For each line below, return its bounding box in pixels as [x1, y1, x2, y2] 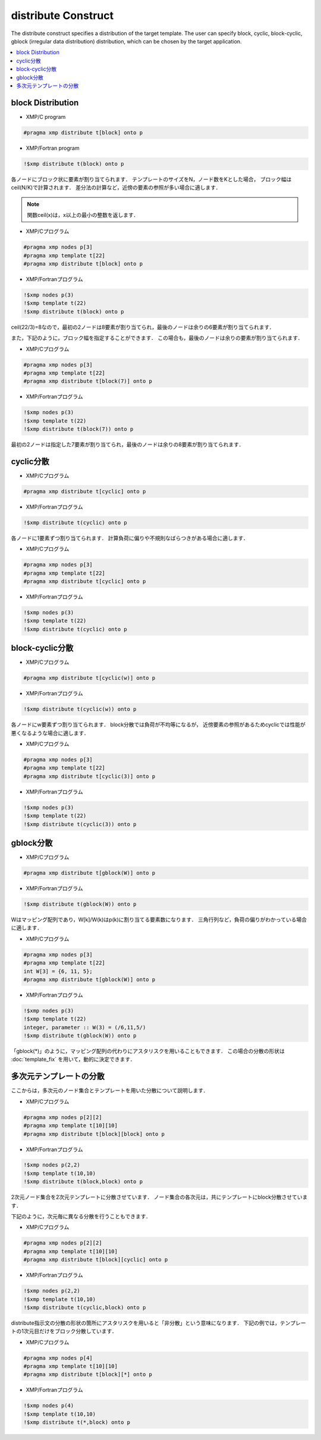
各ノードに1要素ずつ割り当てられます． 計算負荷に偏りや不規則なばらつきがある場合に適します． [11, 534, 249, 541]
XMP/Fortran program [26, 144, 80, 152]
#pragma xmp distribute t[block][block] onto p [23, 1130, 165, 1137]
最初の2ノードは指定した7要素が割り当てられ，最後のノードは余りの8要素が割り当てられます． [11, 441, 244, 448]
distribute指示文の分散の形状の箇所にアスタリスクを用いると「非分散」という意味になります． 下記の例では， [11, 1319, 281, 1326]
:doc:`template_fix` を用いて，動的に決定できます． [11, 1055, 136, 1063]
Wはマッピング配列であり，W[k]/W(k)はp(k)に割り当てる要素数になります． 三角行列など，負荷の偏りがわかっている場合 [11, 916, 307, 923]
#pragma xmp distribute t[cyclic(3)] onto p [23, 773, 156, 780]
